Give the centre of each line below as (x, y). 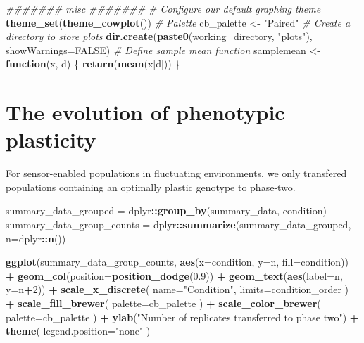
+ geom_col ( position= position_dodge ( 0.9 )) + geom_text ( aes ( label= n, (174, 275)
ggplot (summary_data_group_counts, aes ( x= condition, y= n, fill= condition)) (177, 262)
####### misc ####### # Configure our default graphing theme (163, 8)
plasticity (51, 140)
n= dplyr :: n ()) (36, 238)
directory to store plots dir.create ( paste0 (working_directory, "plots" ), (159, 36)
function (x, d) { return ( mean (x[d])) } (93, 64)
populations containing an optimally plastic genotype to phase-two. (151, 187)
